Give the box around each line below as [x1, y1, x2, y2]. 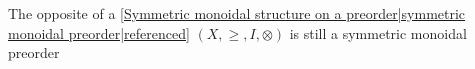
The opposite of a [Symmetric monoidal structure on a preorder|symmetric [8, 3, 466, 23]
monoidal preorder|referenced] [8, 22, 190, 43]
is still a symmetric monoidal [289, 22, 467, 43]
